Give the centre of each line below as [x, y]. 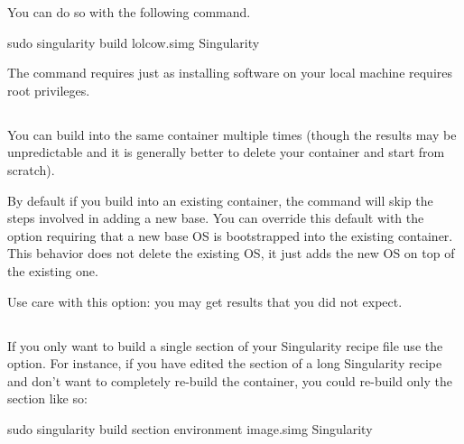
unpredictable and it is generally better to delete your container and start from [226, 152]
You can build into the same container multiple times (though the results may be [232, 134]
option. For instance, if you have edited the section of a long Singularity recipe [225, 363]
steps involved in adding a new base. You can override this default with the [216, 218]
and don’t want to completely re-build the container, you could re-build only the [230, 380]
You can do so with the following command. [129, 12]
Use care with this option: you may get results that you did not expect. [205, 301]
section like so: [47, 398]
